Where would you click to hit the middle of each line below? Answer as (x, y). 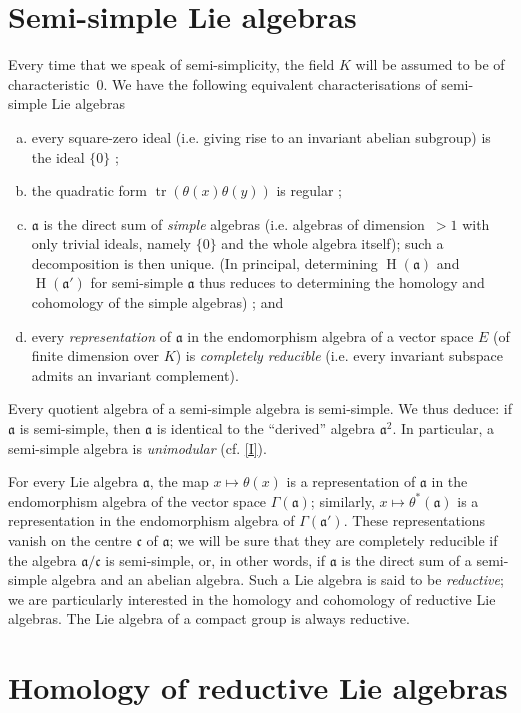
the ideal (58, 156)
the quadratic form (89, 190)
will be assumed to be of (430, 64)
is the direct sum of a (406, 559)
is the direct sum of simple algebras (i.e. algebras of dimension (234, 223)
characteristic (49, 83)
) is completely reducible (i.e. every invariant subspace (339, 355)
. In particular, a (443, 428)
